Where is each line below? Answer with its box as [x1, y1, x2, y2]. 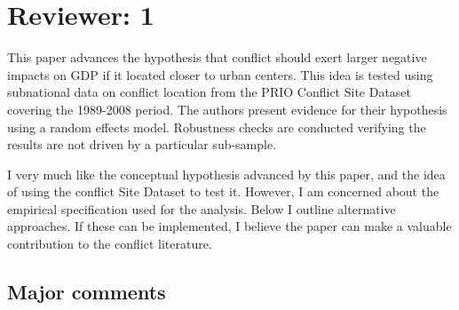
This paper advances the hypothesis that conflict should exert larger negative [7, 48, 427, 67]
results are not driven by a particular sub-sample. [7, 135, 277, 154]
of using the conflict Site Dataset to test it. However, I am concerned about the [7, 182, 439, 201]
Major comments [7, 278, 166, 306]
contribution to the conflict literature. [7, 234, 212, 253]
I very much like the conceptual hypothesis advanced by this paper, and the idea [7, 164, 446, 183]
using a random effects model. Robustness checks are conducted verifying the [7, 117, 426, 136]
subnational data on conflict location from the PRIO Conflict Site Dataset [7, 83, 412, 101]
